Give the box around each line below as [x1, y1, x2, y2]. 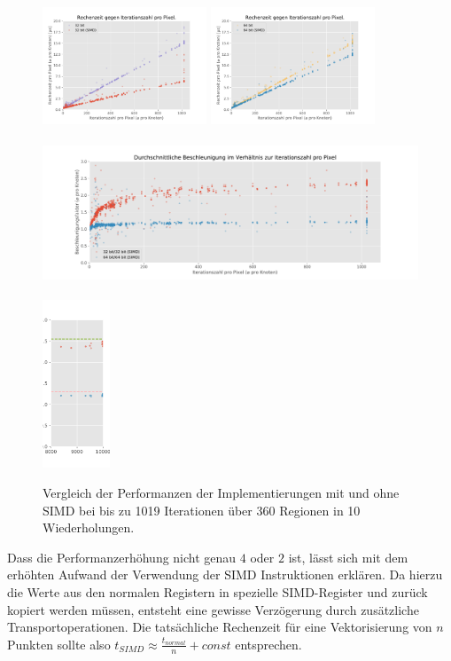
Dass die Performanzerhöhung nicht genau [7, 547, 237, 566]
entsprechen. [235, 634, 302, 653]
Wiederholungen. [43, 518, 135, 537]
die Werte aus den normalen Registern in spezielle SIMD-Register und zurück [7, 582, 428, 601]
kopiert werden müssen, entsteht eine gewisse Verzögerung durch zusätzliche [7, 600, 419, 618]
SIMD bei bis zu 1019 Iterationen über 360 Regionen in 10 [43, 500, 361, 519]
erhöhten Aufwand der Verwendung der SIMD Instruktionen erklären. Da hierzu [7, 565, 443, 584]
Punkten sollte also [7, 634, 111, 653]
